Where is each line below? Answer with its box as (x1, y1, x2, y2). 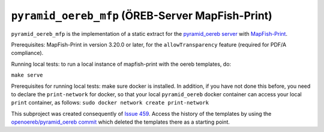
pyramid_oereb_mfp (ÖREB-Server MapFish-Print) (11, 9, 272, 22)
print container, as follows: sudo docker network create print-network (11, 99, 209, 106)
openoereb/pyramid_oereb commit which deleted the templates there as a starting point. (11, 118, 230, 125)
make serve (11, 72, 43, 79)
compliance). (11, 50, 44, 57)
